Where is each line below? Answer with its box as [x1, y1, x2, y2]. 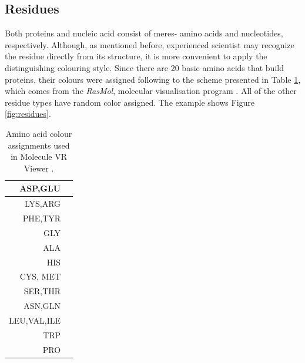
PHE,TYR [22, 212, 61, 224]
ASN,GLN [24, 300, 61, 312]
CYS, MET [19, 270, 61, 283]
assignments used [8, 139, 70, 151]
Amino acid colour [5, 127, 72, 139]
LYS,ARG [24, 197, 61, 210]
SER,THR [24, 285, 61, 297]
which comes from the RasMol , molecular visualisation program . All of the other [5, 85, 297, 97]
